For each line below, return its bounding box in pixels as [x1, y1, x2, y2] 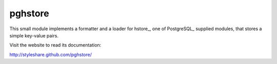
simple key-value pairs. [9, 32, 59, 38]
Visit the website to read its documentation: [9, 42, 102, 48]
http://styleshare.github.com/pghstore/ [9, 51, 92, 57]
